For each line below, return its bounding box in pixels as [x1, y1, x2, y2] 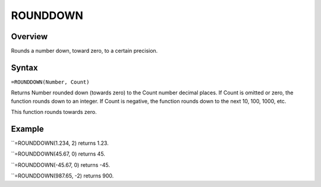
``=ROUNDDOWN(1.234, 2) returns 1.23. [11, 140, 109, 147]
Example [11, 123, 44, 134]
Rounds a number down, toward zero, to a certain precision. [11, 47, 158, 55]
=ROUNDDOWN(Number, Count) [11, 78, 90, 85]
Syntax [11, 62, 38, 72]
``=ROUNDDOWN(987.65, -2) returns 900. [11, 172, 114, 179]
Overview [11, 31, 48, 42]
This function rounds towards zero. [11, 109, 97, 116]
